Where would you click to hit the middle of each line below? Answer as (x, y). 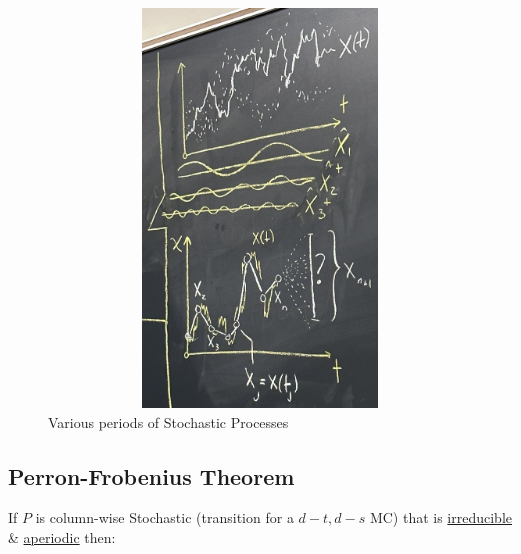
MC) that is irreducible (441, 517)
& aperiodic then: (62, 536)
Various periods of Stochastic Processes (168, 421)
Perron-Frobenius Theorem (151, 475)
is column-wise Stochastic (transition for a (164, 517)
